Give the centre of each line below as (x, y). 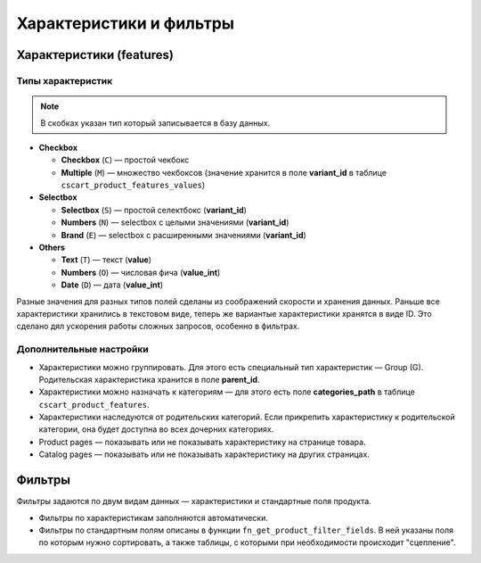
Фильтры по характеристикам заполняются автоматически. (154, 517)
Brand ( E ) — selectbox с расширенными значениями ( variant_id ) (183, 235)
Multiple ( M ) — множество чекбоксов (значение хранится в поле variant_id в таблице (224, 172)
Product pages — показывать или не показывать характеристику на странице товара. (202, 442)
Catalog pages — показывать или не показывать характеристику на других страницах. (204, 454)
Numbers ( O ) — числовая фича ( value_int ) (141, 272)
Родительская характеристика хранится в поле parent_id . (149, 379)
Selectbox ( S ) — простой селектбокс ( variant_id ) (154, 210)
